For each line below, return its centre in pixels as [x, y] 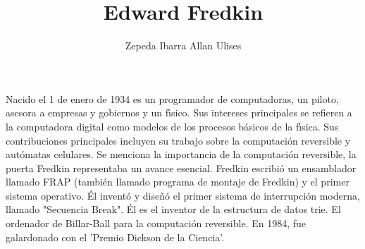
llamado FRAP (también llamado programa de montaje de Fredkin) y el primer [178, 182]
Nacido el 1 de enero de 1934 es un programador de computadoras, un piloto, [172, 98]
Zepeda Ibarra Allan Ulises [183, 45]
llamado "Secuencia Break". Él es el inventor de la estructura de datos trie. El [173, 209]
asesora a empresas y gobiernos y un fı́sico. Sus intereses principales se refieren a [179, 113]
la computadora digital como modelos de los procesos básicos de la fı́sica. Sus [172, 126]
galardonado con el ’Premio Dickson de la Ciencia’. [115, 237]
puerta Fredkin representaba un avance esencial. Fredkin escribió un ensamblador [181, 168]
